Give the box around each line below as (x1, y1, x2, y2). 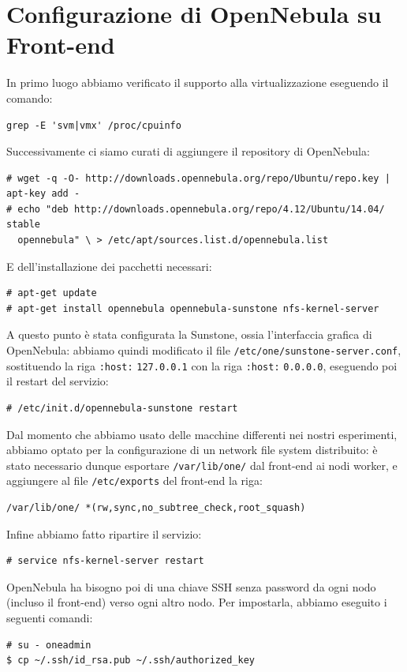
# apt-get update (6, 287, 97, 299)
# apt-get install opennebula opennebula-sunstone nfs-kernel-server (6, 302, 379, 314)
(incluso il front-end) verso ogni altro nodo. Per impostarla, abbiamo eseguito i (6, 594, 387, 610)
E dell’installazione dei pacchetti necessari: (6, 257, 212, 274)
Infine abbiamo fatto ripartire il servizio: (6, 525, 202, 542)
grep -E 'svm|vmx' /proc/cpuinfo (6, 119, 181, 131)
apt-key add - (6, 188, 80, 200)
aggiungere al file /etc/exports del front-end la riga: (6, 472, 263, 489)
